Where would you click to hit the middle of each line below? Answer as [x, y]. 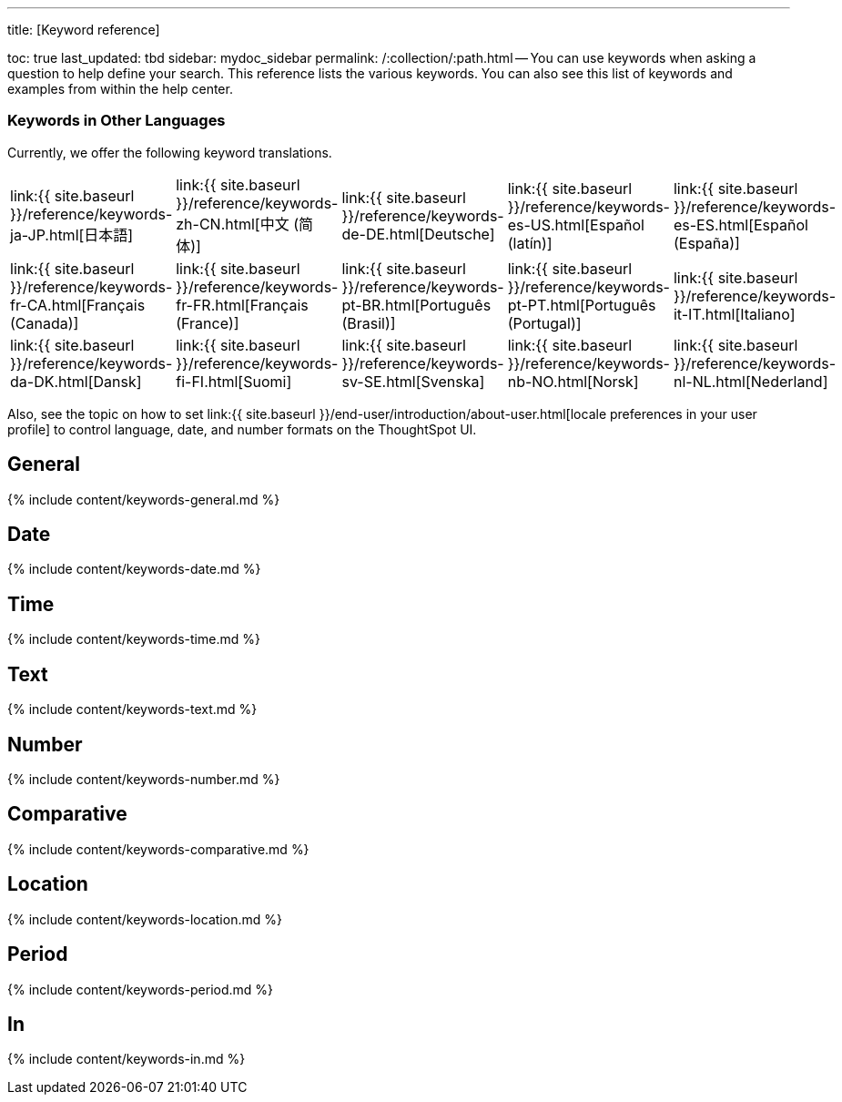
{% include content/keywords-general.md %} [144, 499]
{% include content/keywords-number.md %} [144, 779]
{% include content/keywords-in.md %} [127, 1059]
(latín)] [530, 243]
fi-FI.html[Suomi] [234, 381]
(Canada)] [45, 323]
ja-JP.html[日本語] [72, 235]
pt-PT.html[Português [582, 305]
